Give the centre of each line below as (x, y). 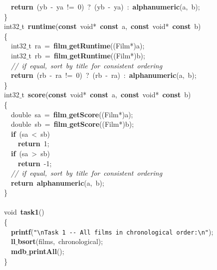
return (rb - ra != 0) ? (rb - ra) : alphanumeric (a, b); (104, 75)
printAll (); (46, 251)
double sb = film (39, 124)
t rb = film (48, 55)
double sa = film (39, 114)
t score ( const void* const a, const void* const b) (106, 95)
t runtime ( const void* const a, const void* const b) (111, 26)
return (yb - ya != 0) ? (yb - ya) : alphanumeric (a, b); (106, 6)
